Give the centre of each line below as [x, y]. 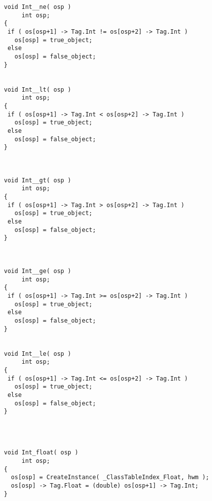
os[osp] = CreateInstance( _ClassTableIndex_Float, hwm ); [110, 477]
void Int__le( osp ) [38, 354]
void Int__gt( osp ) [38, 180]
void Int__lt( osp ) [38, 89]
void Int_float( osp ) [41, 453]
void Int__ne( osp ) [38, 7]
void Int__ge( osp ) [38, 271]
